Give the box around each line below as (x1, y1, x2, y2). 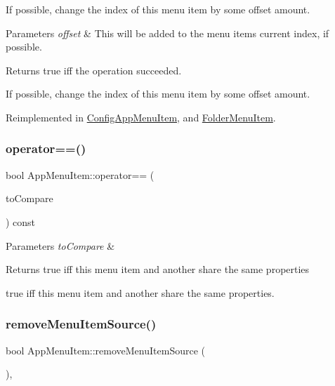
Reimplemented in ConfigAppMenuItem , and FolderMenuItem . (6, 109, 276, 124)
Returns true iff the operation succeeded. (6, 62, 182, 77)
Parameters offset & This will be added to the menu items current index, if (6, 25, 329, 40)
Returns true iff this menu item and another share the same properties (6, 262, 310, 277)
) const (6, 214, 36, 229)
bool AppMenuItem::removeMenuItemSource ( (6, 342, 205, 357)
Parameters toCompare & (6, 238, 115, 253)
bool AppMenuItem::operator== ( (6, 167, 155, 182)
